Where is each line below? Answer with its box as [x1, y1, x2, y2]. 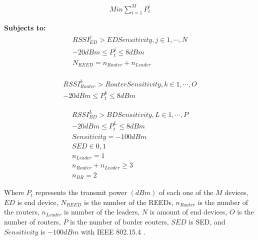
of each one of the [158, 187, 213, 197]
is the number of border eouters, [70, 216, 169, 226]
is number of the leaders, [64, 206, 140, 217]
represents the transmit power [35, 187, 127, 197]
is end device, [17, 196, 58, 207]
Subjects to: [4, 22, 46, 33]
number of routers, [4, 216, 61, 226]
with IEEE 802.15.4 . [80, 226, 145, 236]
